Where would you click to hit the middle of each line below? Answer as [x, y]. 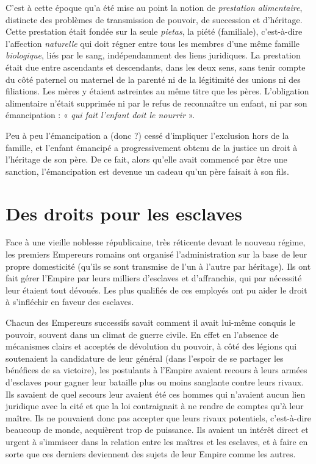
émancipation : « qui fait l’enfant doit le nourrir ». [100, 115]
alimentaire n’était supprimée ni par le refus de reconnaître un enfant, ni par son [156, 103]
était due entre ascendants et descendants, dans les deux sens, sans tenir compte [156, 67]
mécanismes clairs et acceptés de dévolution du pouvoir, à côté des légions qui [151, 346]
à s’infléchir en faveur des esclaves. [70, 302]
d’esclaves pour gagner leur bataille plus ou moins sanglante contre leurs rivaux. [155, 381]
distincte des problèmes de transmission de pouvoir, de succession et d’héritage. [154, 19]
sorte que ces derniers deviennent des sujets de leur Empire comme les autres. [151, 453]
